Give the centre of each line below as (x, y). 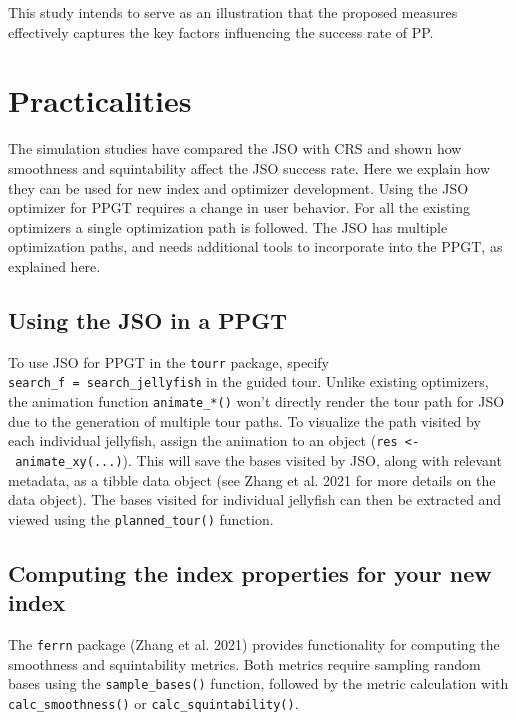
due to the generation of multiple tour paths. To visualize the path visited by (244, 420)
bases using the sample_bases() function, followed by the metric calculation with (258, 683)
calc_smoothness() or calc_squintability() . (153, 702)
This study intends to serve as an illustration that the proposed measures (233, 12)
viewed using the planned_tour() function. (141, 518)
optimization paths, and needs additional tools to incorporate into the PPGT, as (255, 246)
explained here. (54, 265)
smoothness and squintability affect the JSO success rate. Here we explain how (249, 167)
